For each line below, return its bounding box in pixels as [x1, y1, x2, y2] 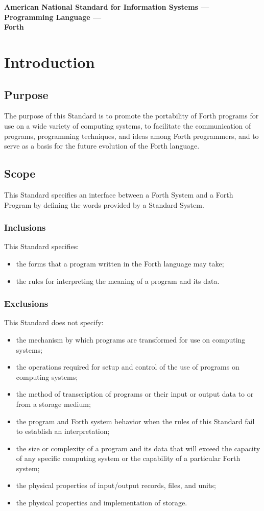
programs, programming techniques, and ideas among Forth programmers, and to [4, 130, 259, 141]
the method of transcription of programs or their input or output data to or [16, 388, 254, 399]
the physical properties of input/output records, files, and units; [16, 480, 216, 491]
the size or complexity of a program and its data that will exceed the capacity [16, 443, 260, 453]
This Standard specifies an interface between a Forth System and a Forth [4, 189, 233, 200]
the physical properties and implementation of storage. [16, 497, 187, 508]
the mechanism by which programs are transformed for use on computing [16, 334, 246, 345]
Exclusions [4, 297, 49, 310]
